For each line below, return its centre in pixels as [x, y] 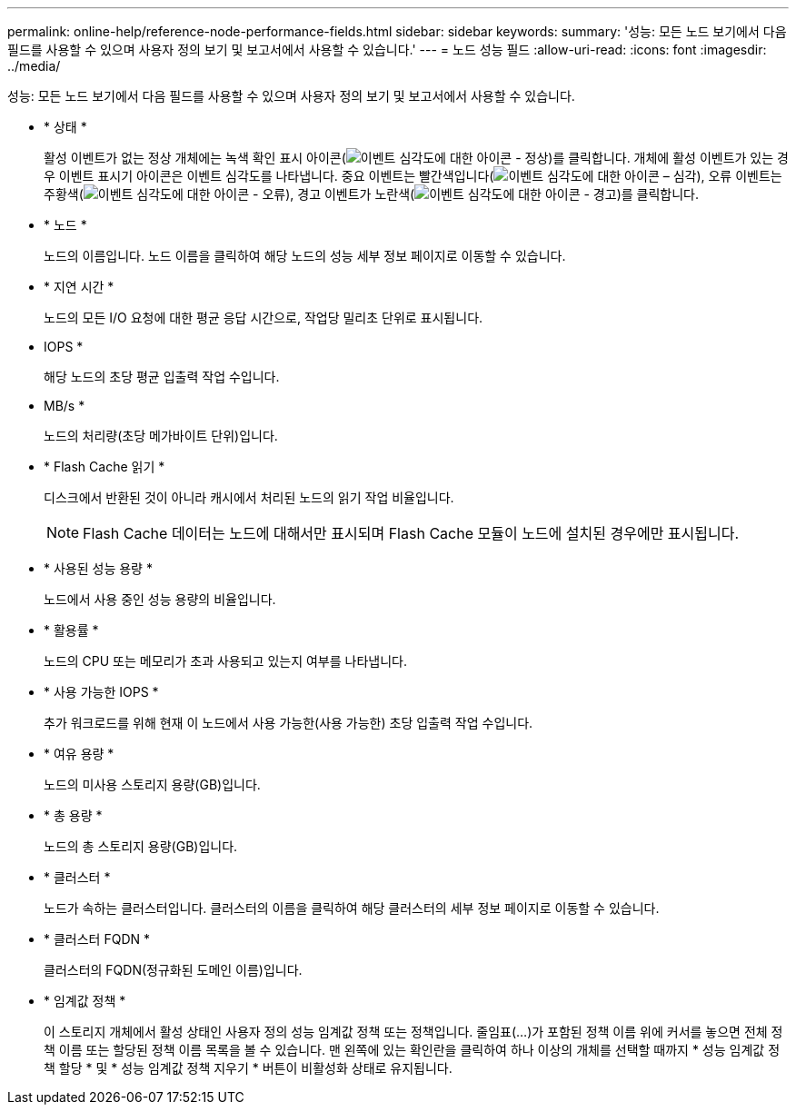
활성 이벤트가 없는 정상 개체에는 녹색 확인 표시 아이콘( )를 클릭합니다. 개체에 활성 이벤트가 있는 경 [416, 158]
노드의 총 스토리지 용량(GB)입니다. [141, 846]
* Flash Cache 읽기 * [104, 467]
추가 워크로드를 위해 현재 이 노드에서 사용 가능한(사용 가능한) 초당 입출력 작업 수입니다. [289, 723]
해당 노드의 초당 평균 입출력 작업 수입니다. [162, 377]
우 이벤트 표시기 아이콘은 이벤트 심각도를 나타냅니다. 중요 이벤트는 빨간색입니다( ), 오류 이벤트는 [413, 176]
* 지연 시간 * [79, 287]
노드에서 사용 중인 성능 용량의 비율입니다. [160, 599]
